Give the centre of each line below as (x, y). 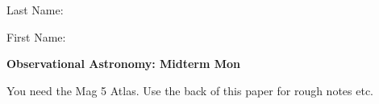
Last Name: (35, 10)
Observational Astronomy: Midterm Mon (123, 64)
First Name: (36, 36)
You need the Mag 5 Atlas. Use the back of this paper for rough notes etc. (190, 90)
